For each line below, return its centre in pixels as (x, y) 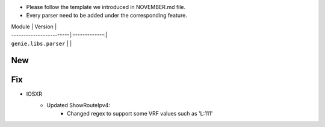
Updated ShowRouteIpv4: (79, 105)
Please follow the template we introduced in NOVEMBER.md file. (106, 7)
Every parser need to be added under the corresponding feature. (107, 16)
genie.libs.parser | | (42, 43)
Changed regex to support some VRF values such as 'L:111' (140, 114)
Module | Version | (34, 26)
